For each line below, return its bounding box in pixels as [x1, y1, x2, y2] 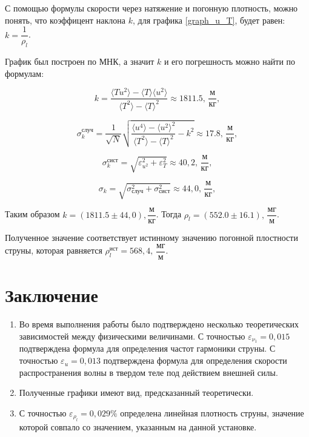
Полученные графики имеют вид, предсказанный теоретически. [19, 386, 254, 399]
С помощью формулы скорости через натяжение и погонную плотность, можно [5, 2, 298, 14]
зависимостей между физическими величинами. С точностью [19, 329, 245, 342]
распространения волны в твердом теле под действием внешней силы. [19, 366, 278, 378]
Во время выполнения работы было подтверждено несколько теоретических [19, 318, 299, 330]
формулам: [5, 67, 44, 79]
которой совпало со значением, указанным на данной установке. [19, 421, 257, 433]
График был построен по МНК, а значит [5, 55, 154, 68]
